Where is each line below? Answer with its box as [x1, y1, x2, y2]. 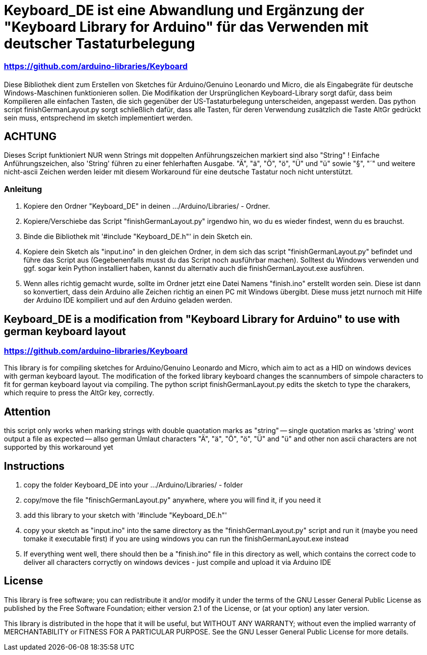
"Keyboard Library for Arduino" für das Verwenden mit [4, 19, 369, 35]
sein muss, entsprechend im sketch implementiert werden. [4, 113, 193, 122]
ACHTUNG [4, 130, 57, 143]
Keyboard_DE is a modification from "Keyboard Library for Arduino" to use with [4, 313, 400, 325]
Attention [4, 405, 50, 418]
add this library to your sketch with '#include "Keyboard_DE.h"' [24, 511, 227, 519]
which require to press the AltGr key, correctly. [4, 388, 154, 397]
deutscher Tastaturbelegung [4, 35, 195, 52]
